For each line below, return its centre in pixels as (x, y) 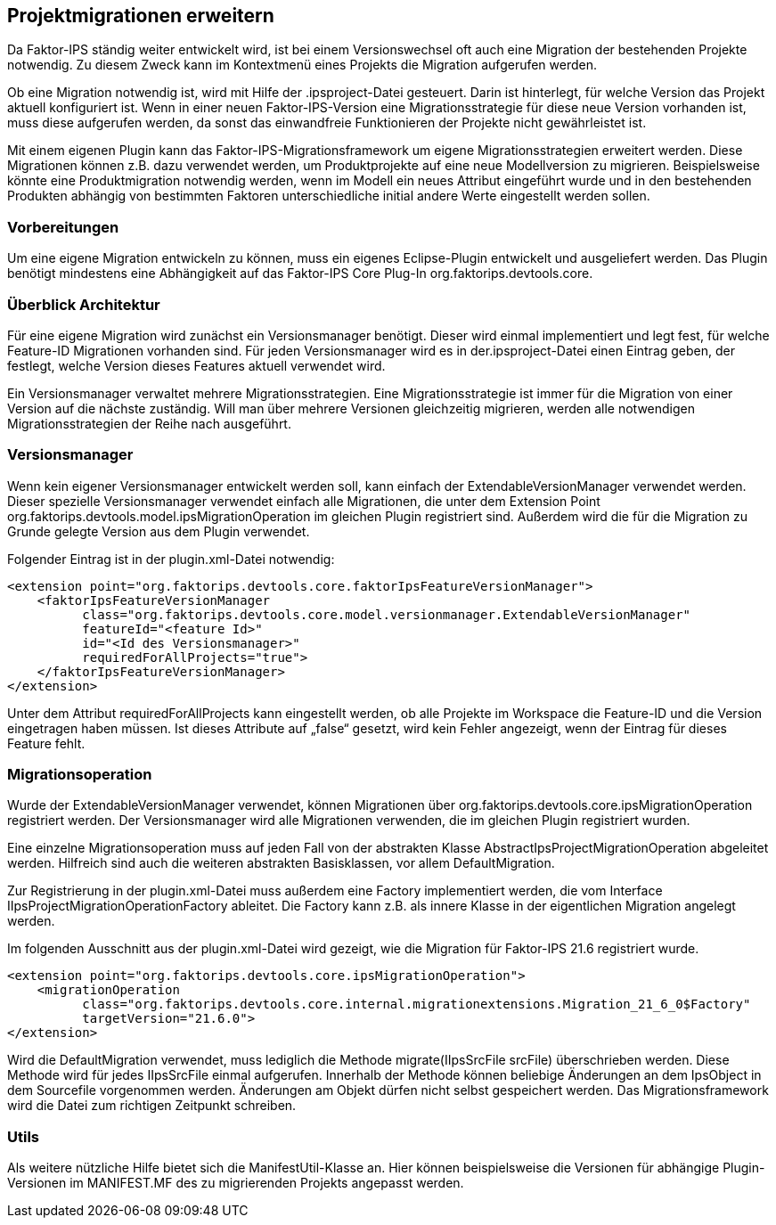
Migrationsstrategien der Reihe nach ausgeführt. (149, 423)
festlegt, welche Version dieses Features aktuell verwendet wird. (196, 365)
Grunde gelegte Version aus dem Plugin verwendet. (159, 531)
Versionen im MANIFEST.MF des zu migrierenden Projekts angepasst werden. (236, 1183)
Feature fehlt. (46, 743)
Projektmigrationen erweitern (141, 16)
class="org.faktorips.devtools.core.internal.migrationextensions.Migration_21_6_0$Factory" (417, 1004)
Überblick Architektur (84, 304)
